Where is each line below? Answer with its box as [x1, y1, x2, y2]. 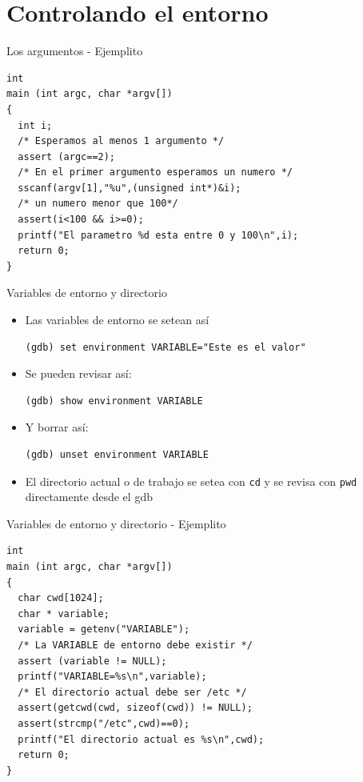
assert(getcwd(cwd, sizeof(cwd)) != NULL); [18, 702, 253, 714]
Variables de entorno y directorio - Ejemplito [6, 515, 226, 531]
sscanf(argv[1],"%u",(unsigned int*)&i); [18, 182, 241, 194]
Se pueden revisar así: [25, 365, 132, 382]
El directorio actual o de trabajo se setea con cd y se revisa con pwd [25, 472, 357, 489]
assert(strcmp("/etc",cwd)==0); [18, 717, 190, 729]
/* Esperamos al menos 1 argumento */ [18, 135, 225, 147]
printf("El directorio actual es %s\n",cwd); [18, 733, 265, 745]
